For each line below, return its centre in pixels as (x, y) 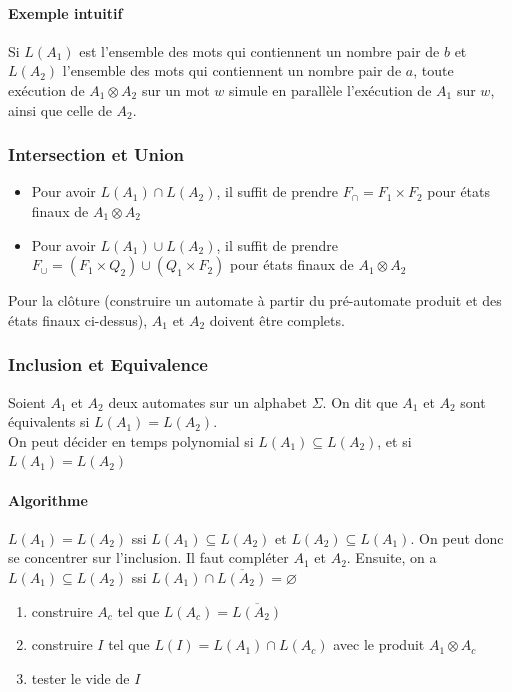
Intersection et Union (96, 154)
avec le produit (379, 644)
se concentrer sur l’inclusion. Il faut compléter (148, 557)
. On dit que (360, 401)
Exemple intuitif (65, 12)
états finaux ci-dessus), (78, 319)
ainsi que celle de (60, 109)
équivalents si (49, 421)
